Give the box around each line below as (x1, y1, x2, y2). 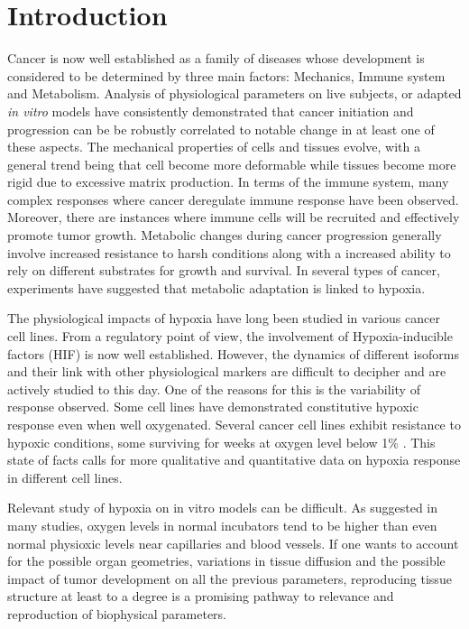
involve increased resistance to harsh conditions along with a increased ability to (7, 243, 451, 262)
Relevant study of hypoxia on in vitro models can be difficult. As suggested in (7, 498, 438, 517)
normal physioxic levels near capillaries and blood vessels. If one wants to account (7, 533, 459, 552)
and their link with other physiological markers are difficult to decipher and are (7, 362, 446, 381)
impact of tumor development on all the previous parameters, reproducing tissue (7, 569, 452, 587)
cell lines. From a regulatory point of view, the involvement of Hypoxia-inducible (7, 327, 453, 346)
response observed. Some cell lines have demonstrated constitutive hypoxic (7, 397, 418, 416)
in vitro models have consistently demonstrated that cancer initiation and (7, 101, 414, 120)
